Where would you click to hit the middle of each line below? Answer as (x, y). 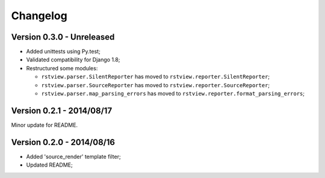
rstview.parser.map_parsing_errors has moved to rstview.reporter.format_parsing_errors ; (173, 94)
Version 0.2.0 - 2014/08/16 (63, 142)
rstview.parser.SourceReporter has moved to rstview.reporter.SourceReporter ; (156, 85)
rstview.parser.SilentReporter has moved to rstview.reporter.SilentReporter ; (156, 77)
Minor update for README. (45, 125)
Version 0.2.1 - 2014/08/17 (62, 110)
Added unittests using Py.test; (63, 52)
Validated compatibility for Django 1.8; (73, 60)
